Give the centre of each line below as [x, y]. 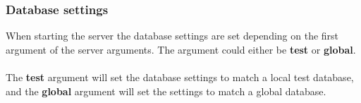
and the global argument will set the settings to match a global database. [166, 91]
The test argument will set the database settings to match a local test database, [180, 77]
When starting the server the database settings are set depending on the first [172, 36]
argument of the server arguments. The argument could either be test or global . [181, 49]
